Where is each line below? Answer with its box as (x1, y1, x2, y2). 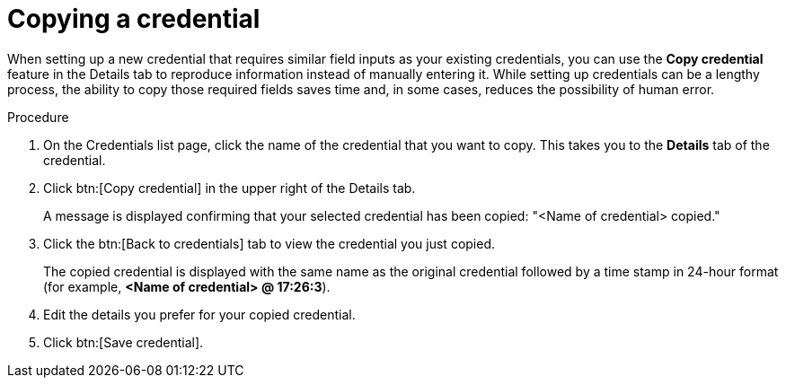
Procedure (7, 109, 69, 125)
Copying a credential (7, 4, 261, 34)
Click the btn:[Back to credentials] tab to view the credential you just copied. (43, 235, 496, 251)
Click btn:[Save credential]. (43, 334, 204, 350)
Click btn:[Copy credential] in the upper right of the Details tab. (43, 179, 416, 196)
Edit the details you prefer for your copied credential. (43, 306, 356, 322)
